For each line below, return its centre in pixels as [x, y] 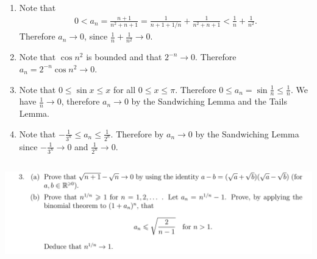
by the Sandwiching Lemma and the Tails [209, 101]
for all [124, 89]
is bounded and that [124, 57]
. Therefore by [137, 133]
